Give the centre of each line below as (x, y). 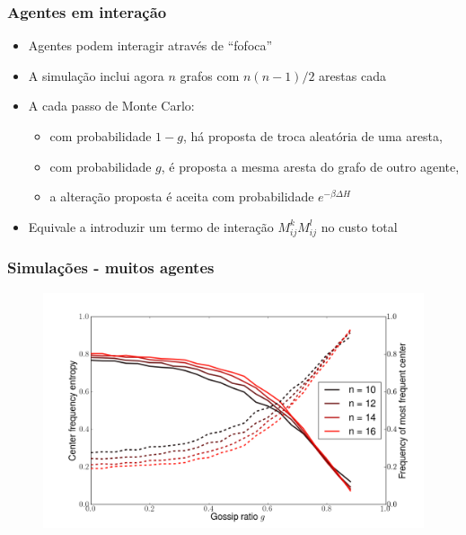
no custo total (359, 226)
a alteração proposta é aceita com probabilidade (182, 196)
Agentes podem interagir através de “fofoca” (150, 45)
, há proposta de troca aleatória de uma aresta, (312, 136)
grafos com (210, 75)
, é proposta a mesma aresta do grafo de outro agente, (310, 166)
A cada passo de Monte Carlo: (111, 106)
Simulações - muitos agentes (111, 267)
